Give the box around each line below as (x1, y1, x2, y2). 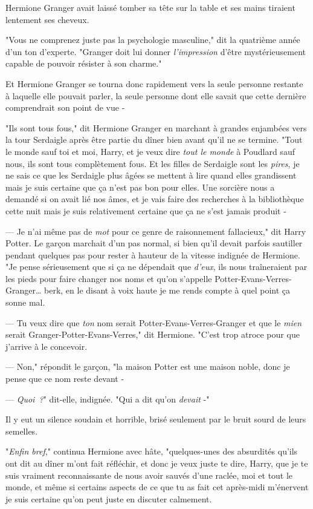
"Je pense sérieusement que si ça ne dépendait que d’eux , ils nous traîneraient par (5, 260, 308, 273)
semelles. (5, 424, 38, 437)
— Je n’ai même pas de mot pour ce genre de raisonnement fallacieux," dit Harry (5, 225, 306, 237)
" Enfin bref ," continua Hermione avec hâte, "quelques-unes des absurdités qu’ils (5, 445, 298, 458)
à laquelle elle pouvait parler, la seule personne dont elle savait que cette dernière (5, 89, 306, 102)
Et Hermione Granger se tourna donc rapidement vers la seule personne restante (5, 77, 303, 90)
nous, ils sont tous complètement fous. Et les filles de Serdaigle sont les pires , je (5, 157, 300, 169)
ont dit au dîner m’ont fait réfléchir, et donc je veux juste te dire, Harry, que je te (5, 457, 308, 469)
